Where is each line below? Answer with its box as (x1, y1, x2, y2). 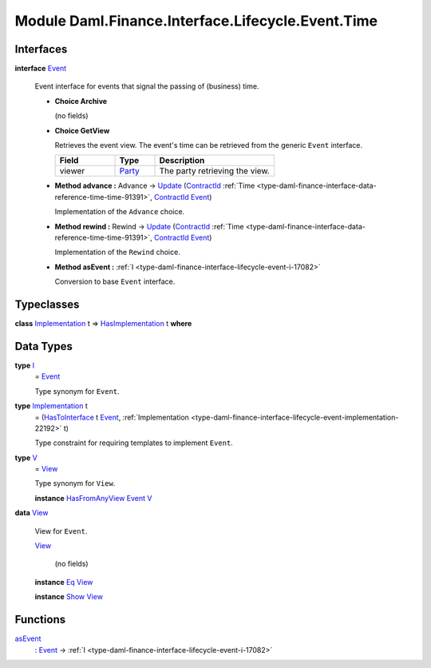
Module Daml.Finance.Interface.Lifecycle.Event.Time (14, 12, 378, 30)
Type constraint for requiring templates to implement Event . (34, 438, 233, 447)
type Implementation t (14, 401, 88, 411)
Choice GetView (54, 125, 110, 135)
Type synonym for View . (34, 479, 116, 488)
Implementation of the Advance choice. (54, 207, 185, 217)
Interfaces (14, 42, 68, 56)
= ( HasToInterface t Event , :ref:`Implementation (34, 412, 189, 422)
